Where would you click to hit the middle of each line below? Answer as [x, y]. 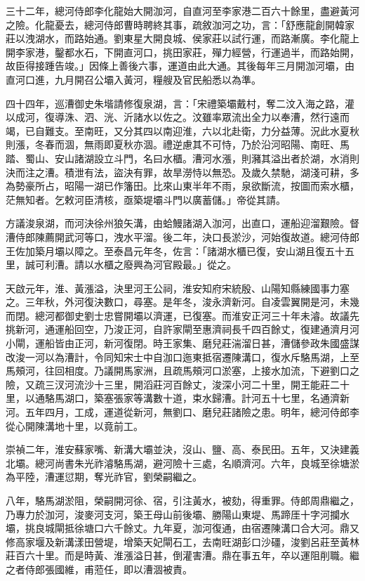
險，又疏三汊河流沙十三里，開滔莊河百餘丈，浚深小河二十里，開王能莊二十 [178, 384]
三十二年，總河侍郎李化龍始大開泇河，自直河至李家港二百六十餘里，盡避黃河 [182, 11]
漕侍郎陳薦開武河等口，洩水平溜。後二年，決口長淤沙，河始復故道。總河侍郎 [182, 236]
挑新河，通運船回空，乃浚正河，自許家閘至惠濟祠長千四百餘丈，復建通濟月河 [182, 329]
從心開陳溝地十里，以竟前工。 [74, 425]
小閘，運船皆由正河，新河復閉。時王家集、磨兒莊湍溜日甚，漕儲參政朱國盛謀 [182, 343]
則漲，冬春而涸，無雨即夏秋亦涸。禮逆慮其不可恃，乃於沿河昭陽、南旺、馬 [178, 144]
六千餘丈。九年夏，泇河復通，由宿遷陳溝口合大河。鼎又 [231, 528]
